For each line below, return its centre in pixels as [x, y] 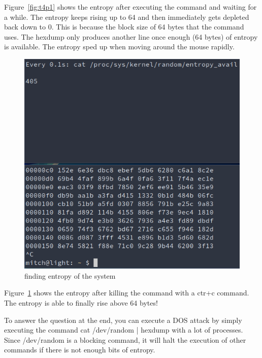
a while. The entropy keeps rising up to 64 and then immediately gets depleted [127, 17]
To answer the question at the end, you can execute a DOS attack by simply [123, 320]
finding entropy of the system [70, 275]
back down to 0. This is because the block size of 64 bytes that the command [124, 27]
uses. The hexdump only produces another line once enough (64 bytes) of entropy [131, 36]
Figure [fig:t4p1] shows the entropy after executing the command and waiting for [130, 7]
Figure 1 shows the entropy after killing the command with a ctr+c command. [127, 293]
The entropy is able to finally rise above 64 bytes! [81, 302]
